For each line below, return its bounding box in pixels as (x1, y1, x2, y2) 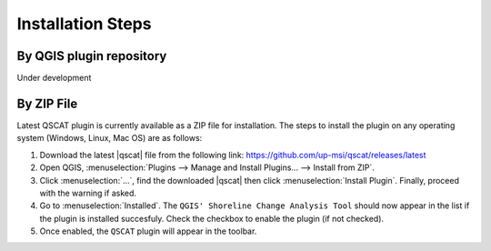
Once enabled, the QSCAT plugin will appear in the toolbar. (39, 226, 257, 236)
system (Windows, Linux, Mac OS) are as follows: (16, 133, 203, 144)
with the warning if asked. (39, 187, 136, 198)
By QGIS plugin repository (16, 48, 167, 64)
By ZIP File (16, 95, 78, 111)
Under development (16, 73, 92, 84)
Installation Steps (16, 14, 152, 34)
